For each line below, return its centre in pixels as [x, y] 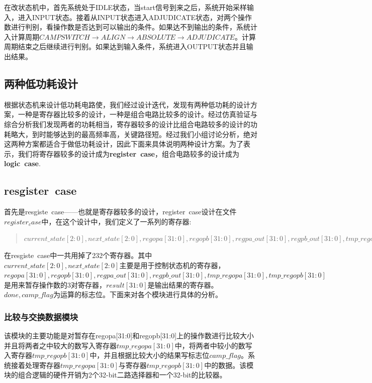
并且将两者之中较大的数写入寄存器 [60, 345]
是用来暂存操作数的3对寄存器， [55, 284]
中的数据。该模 [229, 365]
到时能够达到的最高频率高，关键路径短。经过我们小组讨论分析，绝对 [145, 134]
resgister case [40, 190]
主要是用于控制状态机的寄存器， [172, 265]
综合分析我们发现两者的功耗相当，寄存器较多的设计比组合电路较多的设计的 [127, 124]
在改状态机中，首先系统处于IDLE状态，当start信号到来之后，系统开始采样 [125, 7]
